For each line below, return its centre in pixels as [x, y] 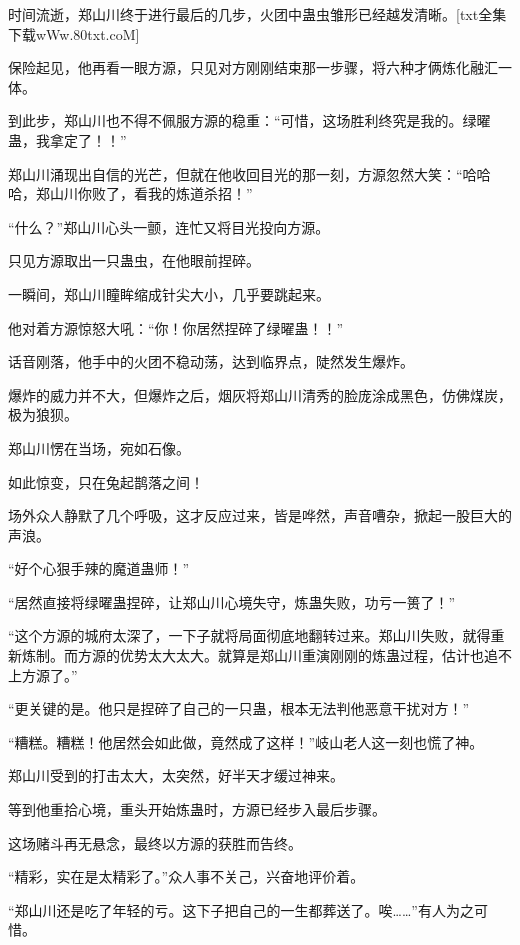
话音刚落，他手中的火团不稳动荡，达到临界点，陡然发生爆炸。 [211, 361]
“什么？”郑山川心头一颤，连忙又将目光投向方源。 [169, 226]
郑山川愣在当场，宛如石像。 [99, 447]
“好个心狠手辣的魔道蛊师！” [99, 568]
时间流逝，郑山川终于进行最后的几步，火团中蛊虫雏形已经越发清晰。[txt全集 [257, 14]
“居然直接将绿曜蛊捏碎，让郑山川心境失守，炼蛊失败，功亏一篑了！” [232, 601]
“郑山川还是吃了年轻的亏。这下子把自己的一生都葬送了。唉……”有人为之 [241, 909]
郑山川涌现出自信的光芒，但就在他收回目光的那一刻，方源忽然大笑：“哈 [242, 173]
